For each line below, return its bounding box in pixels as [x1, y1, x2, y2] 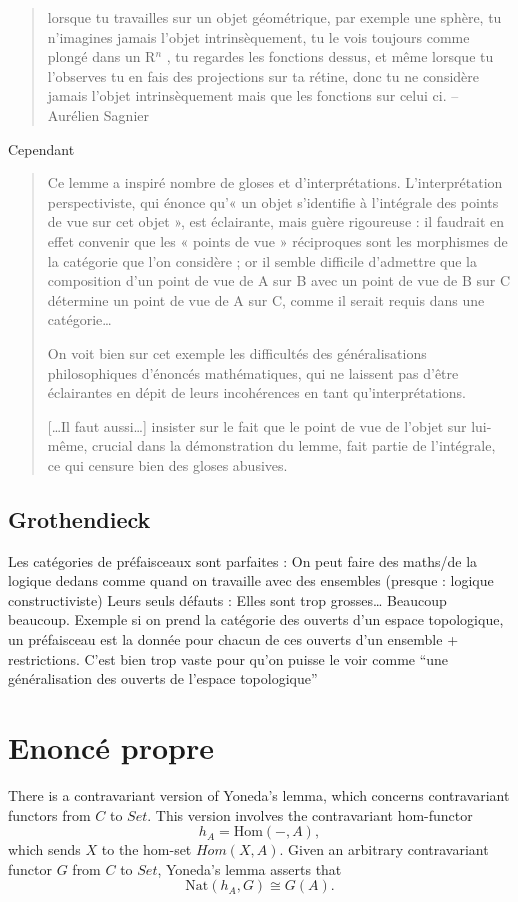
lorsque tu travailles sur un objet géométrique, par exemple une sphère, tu [47, 7, 502, 27]
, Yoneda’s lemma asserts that [157, 858, 342, 879]
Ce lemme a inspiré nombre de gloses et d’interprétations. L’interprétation [47, 172, 503, 193]
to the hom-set [101, 839, 192, 860]
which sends [8, 839, 81, 860]
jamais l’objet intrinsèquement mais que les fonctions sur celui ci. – [47, 85, 459, 106]
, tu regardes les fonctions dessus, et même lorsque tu [166, 46, 494, 67]
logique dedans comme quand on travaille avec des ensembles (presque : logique [8, 570, 494, 591]
